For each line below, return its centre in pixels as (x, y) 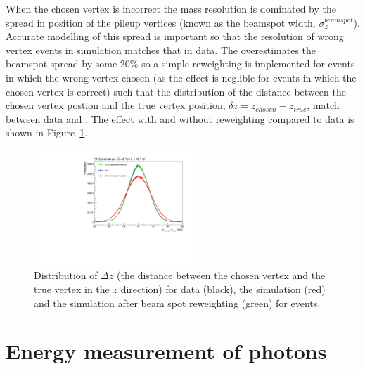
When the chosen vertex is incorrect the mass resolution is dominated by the (171, 8)
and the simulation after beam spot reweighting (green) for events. (177, 303)
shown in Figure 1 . (47, 132)
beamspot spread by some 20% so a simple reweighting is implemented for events (180, 64)
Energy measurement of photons (166, 351)
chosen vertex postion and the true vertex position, (116, 105)
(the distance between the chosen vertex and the (221, 275)
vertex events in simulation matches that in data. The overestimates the (161, 50)
